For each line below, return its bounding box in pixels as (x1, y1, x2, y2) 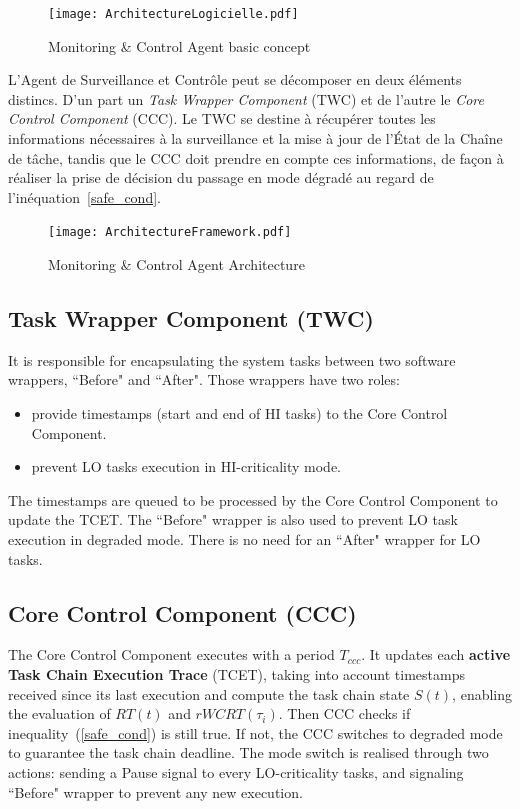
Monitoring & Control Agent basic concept (48, 35, 311, 56)
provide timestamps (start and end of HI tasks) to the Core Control (31, 403, 448, 424)
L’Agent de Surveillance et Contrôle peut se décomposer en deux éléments (8, 69, 462, 90)
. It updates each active (361, 644, 511, 665)
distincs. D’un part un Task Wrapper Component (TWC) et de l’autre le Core (8, 88, 484, 109)
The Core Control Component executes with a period (8, 644, 335, 665)
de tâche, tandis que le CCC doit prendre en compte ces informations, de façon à (8, 147, 504, 168)
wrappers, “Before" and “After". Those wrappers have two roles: (8, 369, 400, 390)
